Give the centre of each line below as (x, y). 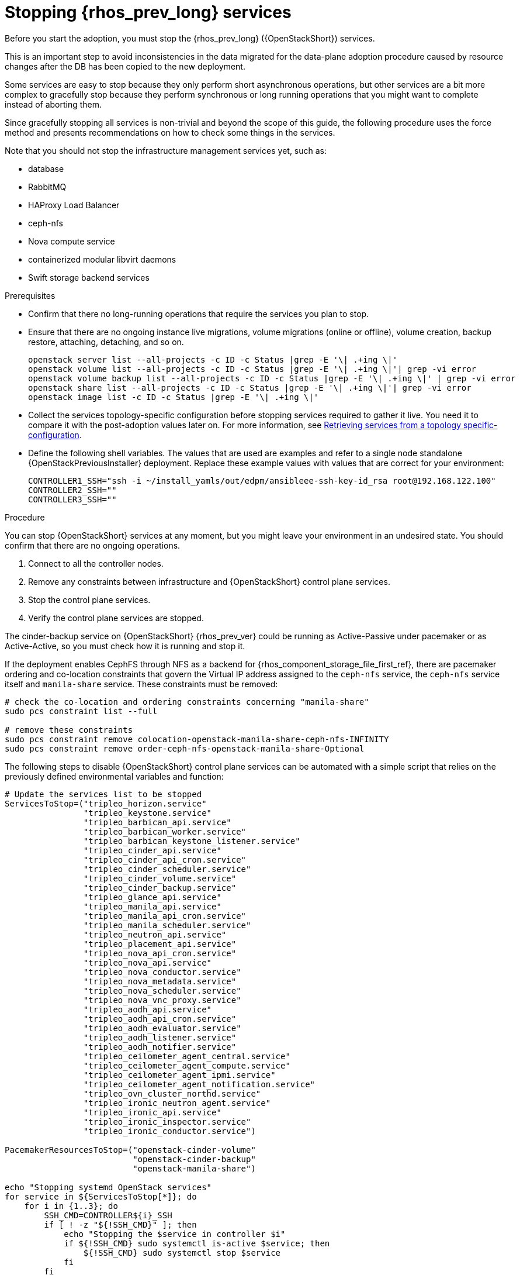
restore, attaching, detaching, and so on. (106, 342)
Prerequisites (30, 295)
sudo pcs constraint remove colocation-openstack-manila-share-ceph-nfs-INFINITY (197, 739)
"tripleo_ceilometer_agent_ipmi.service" (179, 1075)
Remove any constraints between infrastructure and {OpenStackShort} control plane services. (209, 581)
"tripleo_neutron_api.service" (155, 934)
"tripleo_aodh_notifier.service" (160, 1047)
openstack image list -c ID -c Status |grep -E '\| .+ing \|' (174, 397)
